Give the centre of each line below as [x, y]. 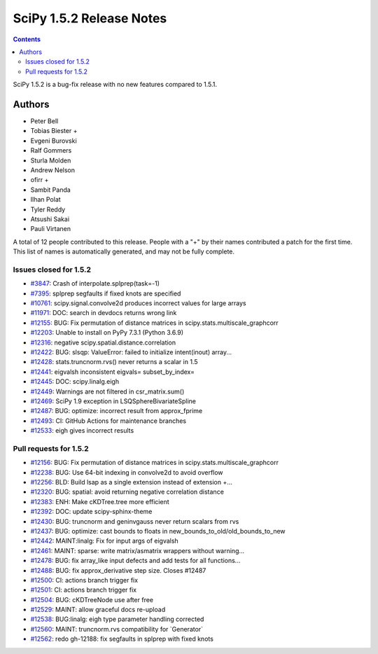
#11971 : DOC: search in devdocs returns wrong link [104, 313]
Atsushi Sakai [50, 219]
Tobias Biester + [54, 131]
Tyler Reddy [48, 209]
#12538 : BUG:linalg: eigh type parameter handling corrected [117, 619]
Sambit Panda [51, 190]
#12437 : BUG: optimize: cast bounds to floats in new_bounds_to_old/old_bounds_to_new [158, 531]
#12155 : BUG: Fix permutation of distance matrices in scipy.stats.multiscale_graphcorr [155, 323]
